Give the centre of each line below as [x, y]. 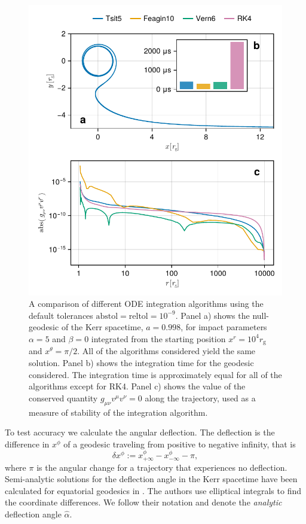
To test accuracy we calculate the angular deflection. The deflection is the [140, 432]
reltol [138, 316]
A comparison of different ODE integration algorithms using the [146, 304]
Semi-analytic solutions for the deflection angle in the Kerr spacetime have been [151, 479]
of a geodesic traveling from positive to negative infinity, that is [180, 444]
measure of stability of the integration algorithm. [118, 412]
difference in [27, 444]
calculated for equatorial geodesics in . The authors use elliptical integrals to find [153, 490]
